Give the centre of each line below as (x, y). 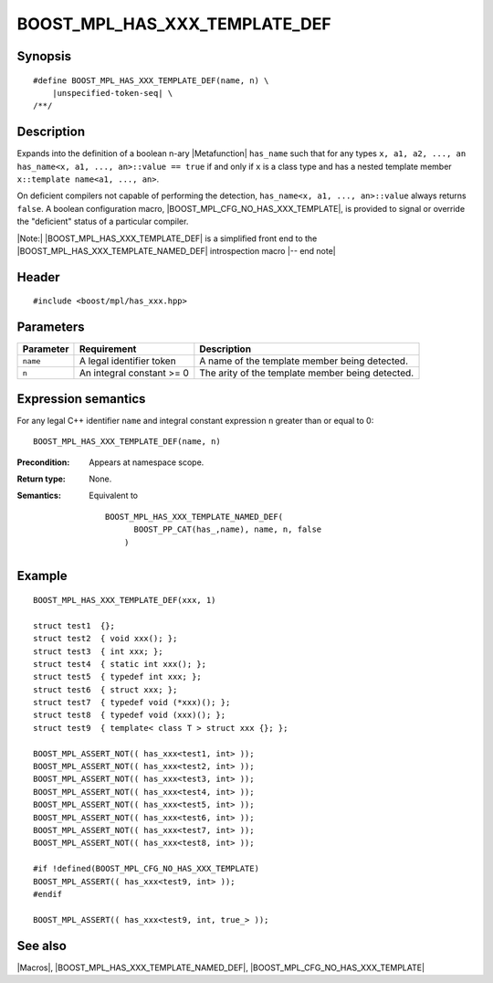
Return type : (41, 479)
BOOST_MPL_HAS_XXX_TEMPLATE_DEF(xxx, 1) (125, 600)
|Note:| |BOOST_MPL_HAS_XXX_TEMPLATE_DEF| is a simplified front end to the (167, 238)
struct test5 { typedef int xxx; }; (118, 677)
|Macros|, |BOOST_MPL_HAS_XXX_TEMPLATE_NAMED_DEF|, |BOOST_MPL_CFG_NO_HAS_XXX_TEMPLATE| (220, 967)
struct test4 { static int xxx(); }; (120, 664)
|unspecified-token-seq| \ (112, 93)
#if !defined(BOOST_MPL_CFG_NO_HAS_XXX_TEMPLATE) (147, 869)
